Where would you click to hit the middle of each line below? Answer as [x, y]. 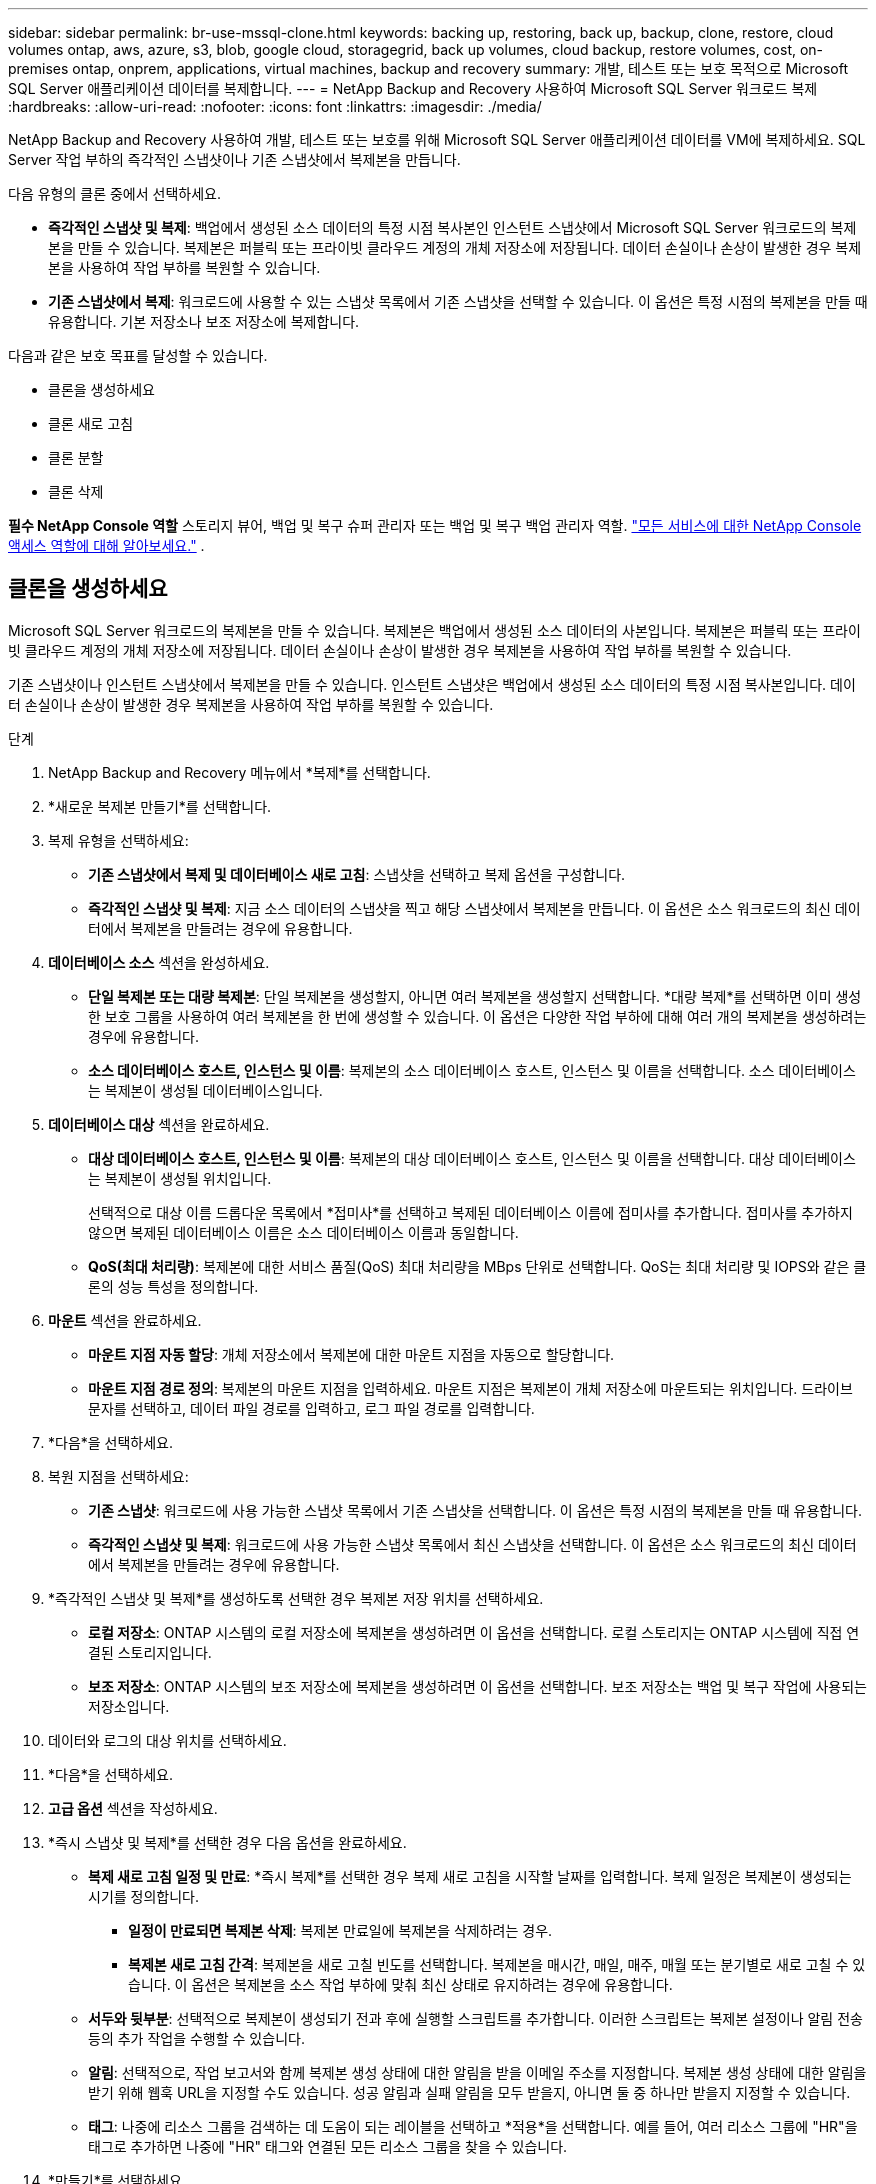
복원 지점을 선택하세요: [118, 1476]
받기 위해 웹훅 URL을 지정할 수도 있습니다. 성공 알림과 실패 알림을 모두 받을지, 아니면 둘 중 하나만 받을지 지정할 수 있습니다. [469, 2092]
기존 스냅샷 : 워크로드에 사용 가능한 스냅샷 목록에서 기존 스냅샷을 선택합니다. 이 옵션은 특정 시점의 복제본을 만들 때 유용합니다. [475, 1510]
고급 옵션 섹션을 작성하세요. [133, 1808]
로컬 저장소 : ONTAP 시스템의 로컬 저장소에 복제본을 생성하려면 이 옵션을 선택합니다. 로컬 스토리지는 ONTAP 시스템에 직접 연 [474, 1632]
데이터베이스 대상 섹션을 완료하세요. [159, 1124]
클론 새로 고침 [91, 423]
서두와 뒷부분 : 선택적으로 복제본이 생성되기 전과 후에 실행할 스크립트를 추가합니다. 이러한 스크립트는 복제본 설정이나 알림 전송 [475, 2018]
